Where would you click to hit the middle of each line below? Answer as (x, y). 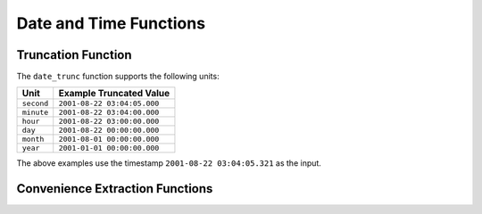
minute (35, 113)
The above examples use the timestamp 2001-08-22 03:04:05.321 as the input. (169, 163)
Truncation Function (75, 55)
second (35, 104)
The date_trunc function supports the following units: (118, 77)
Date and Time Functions (111, 23)
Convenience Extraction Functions (115, 189)
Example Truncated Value (114, 94)
